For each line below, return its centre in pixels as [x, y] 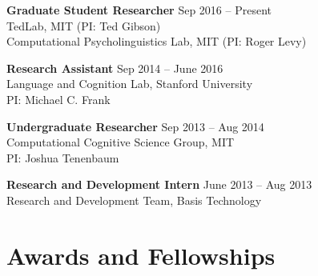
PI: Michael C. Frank [58, 99]
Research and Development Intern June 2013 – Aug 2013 [159, 184]
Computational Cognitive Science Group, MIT [121, 142]
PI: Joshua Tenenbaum [63, 157]
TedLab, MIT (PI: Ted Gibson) [84, 25]
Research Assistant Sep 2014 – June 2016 [115, 68]
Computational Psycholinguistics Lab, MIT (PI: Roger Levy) [157, 41]
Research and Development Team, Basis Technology [134, 200]
